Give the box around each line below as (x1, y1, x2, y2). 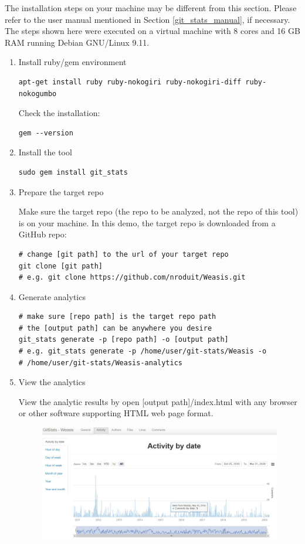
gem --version (18, 128, 73, 137)
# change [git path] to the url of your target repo (18, 250, 229, 259)
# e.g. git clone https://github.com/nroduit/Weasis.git (18, 273, 246, 282)
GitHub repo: (18, 228, 67, 240)
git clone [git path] (18, 261, 103, 270)
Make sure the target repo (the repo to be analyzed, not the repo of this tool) (18, 205, 299, 217)
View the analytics (18, 376, 86, 388)
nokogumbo (18, 89, 57, 98)
